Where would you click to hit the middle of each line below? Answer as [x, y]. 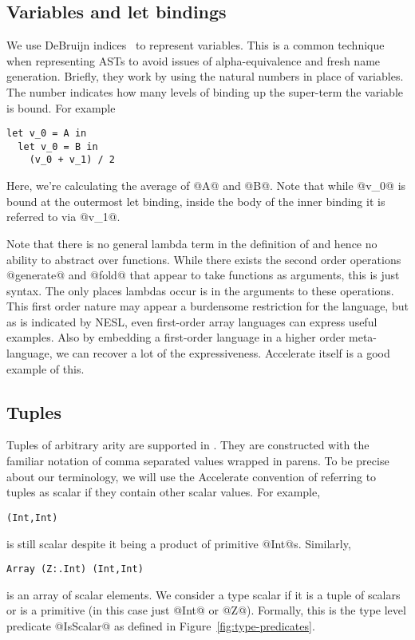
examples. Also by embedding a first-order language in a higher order [176, 337]
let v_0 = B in [58, 146]
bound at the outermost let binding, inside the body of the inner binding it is [196, 201]
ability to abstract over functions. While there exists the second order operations [204, 259]
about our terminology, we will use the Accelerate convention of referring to [192, 476]
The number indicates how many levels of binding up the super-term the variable [205, 91]
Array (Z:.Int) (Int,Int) [75, 569]
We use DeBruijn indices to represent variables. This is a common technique [196, 45]
